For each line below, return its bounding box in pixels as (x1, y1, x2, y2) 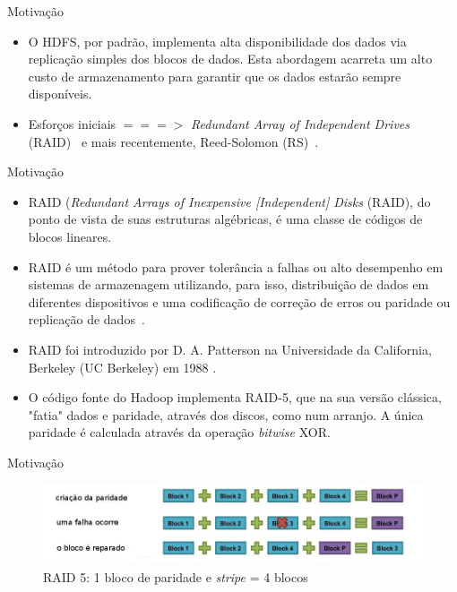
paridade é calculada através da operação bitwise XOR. (28, 423, 331, 442)
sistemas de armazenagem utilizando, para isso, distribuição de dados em (28, 275, 429, 294)
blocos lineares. (28, 227, 112, 245)
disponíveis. (28, 84, 92, 103)
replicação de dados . (28, 310, 145, 329)
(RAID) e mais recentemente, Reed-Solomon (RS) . (28, 132, 319, 150)
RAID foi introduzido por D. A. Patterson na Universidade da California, (28, 339, 432, 358)
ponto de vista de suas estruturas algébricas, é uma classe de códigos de (28, 210, 423, 228)
